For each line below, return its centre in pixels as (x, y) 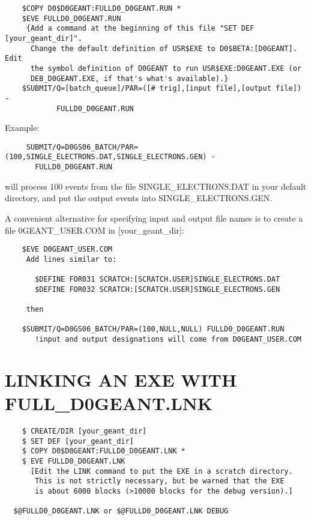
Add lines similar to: (71, 259)
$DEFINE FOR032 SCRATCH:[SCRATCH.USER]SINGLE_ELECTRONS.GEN (158, 289)
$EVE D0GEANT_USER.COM (67, 249)
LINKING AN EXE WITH (121, 379)
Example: (22, 128)
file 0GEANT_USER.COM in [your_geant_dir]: (95, 230)
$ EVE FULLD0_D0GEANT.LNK (74, 461)
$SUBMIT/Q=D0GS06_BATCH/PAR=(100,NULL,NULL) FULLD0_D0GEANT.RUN (153, 329)
